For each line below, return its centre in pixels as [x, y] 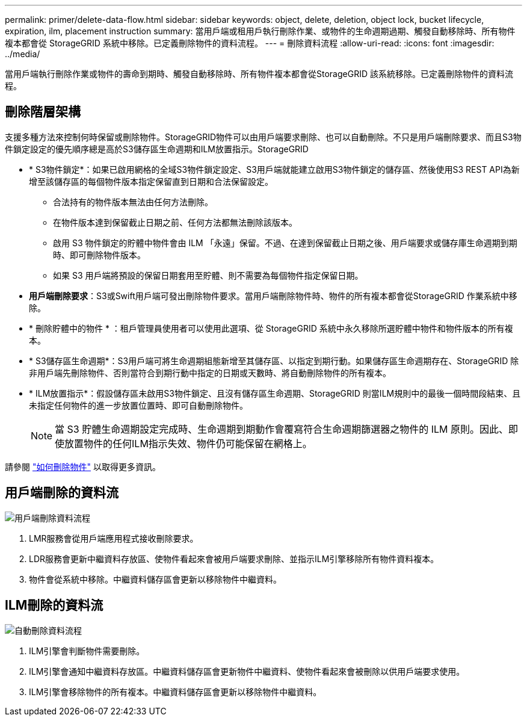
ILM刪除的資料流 [54, 605]
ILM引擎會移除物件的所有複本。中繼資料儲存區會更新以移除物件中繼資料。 [175, 692]
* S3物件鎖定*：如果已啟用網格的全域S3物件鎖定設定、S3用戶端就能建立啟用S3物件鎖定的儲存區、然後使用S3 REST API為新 [274, 169]
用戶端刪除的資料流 [62, 493]
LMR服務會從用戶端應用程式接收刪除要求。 [114, 538]
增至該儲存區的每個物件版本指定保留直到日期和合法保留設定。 [151, 181]
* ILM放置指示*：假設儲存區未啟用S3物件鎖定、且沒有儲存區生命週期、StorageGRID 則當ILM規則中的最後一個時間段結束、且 [275, 393]
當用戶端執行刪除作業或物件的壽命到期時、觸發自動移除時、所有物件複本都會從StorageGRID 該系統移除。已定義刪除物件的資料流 [259, 74]
